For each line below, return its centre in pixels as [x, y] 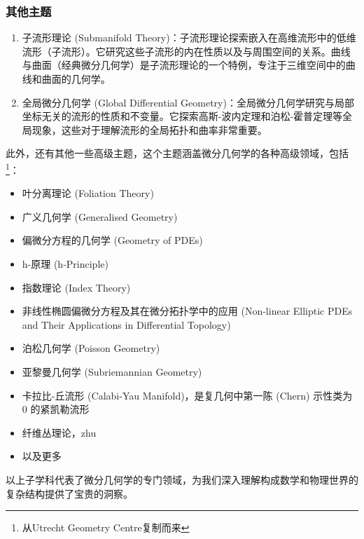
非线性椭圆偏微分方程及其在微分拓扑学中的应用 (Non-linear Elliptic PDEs [187, 311]
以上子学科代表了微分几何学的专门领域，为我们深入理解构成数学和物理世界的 [182, 479]
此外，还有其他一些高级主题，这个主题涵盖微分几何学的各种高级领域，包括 [177, 153]
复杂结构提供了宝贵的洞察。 [69, 493]
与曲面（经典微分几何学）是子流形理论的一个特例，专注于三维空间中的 [184, 65]
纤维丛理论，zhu [59, 432]
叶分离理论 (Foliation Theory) [88, 193]
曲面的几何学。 [76, 79]
